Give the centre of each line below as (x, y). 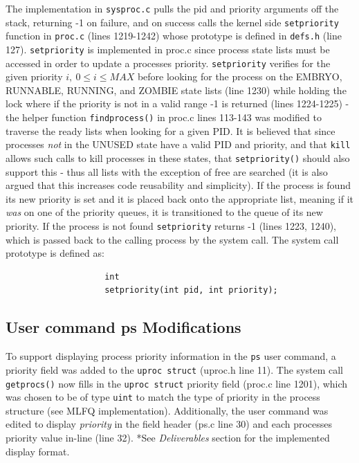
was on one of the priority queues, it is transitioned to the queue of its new (164, 212)
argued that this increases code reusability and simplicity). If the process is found (178, 185)
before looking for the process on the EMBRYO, (240, 76)
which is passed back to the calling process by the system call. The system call (172, 239)
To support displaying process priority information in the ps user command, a (171, 356)
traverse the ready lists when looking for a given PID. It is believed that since (171, 130)
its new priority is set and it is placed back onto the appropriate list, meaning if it (179, 198)
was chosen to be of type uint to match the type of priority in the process (163, 397)
